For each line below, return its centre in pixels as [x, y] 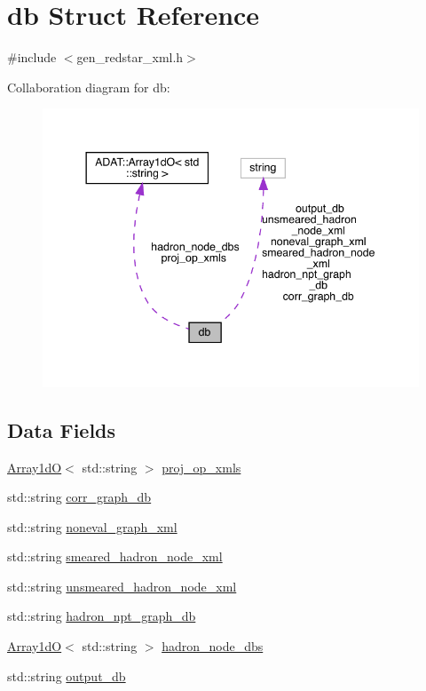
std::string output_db [67, 675]
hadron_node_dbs [213, 646]
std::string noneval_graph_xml [92, 526]
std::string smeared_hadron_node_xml [115, 556]
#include [32, 57]
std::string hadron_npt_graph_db [102, 616]
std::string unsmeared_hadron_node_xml [122, 586]
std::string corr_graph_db [79, 497]
